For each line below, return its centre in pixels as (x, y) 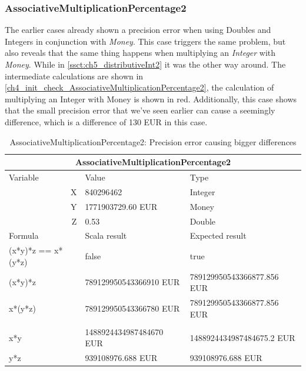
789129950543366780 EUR (132, 308)
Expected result (218, 235)
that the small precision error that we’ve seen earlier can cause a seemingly (140, 110)
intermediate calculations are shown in (74, 76)
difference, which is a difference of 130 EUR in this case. (106, 121)
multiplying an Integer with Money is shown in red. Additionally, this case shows (151, 98)
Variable (24, 177)
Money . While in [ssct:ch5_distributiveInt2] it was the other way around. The (145, 64)
